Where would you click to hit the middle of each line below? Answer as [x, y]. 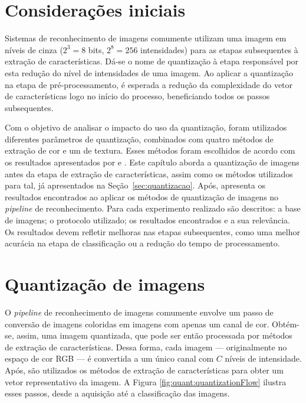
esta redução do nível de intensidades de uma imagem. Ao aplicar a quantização [149, 72]
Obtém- [286, 324]
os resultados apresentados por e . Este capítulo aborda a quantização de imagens [152, 162]
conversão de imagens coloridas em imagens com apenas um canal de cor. [137, 324]
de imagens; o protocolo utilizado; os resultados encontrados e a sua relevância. [147, 220]
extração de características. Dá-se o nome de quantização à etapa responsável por [152, 61]
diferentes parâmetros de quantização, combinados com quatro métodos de [139, 139]
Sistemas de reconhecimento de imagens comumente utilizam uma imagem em [146, 38]
